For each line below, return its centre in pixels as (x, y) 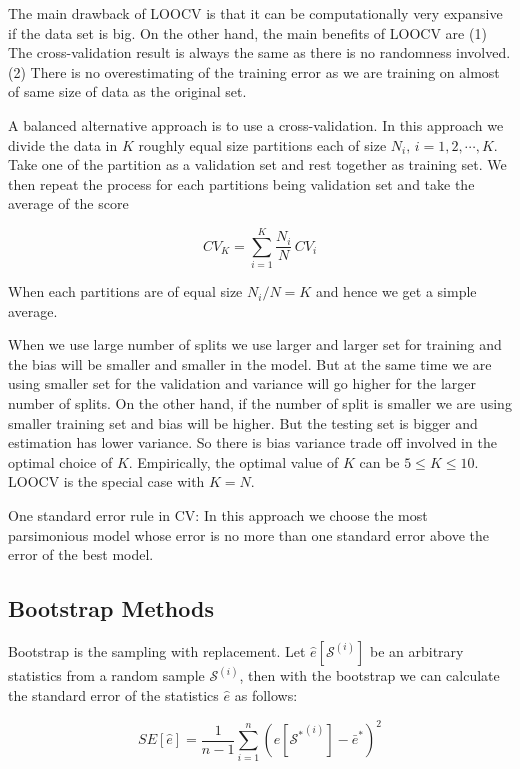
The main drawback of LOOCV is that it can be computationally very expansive (255, 13)
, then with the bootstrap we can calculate (369, 675)
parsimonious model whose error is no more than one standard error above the (249, 534)
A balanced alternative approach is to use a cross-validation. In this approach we (256, 124)
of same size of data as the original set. (127, 91)
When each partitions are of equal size (125, 291)
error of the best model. (81, 554)
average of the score (68, 203)
